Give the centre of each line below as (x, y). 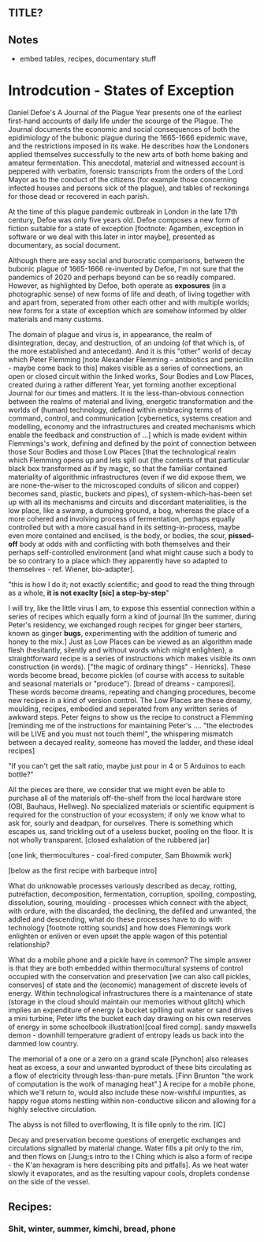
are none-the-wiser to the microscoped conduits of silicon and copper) (124, 485)
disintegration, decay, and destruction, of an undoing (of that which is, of (126, 343)
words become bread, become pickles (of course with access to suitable (126, 675)
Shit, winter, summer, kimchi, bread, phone (92, 1229)
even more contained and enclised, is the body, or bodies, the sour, (117, 536)
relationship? (29, 945)
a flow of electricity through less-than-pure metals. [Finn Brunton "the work (131, 1076)
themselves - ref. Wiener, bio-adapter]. (72, 569)
